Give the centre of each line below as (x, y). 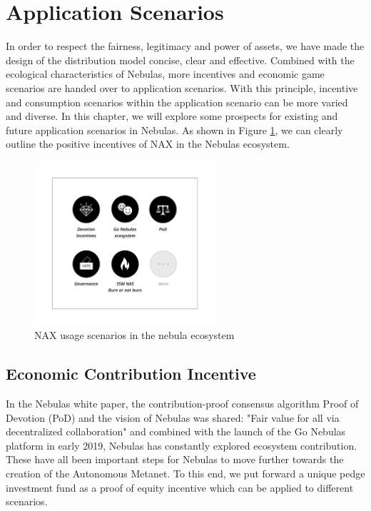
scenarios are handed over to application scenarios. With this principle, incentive (182, 87)
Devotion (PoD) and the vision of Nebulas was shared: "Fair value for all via (173, 417)
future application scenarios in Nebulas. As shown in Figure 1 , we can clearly (174, 130)
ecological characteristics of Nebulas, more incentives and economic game (165, 74)
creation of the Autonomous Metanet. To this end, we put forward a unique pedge (185, 474)
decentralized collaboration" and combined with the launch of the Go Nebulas (176, 431)
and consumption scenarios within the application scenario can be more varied (177, 102)
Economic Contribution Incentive (131, 374)
